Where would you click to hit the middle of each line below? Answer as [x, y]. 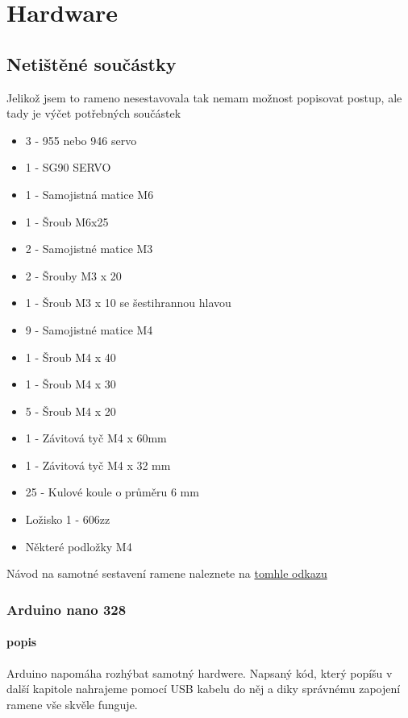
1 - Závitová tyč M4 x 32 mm [98, 465]
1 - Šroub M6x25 [67, 221]
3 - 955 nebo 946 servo [81, 140]
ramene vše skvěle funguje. [72, 704]
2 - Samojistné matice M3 [89, 249]
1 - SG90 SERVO [68, 167]
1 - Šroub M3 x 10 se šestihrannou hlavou [128, 303]
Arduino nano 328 [67, 609]
